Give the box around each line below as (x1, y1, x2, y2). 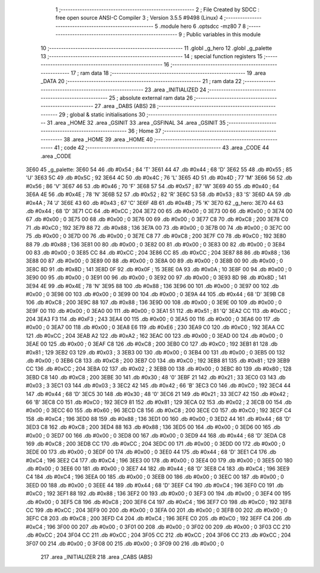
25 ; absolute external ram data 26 (108, 94, 193, 101)
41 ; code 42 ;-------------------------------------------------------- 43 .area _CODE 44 (54, 144, 270, 151)
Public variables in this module (186, 31, 261, 38)
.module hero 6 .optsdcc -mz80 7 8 (159, 23, 246, 30)
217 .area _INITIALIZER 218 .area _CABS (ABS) (40, 553, 153, 561)
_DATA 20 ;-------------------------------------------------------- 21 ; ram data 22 (40, 78, 242, 85)
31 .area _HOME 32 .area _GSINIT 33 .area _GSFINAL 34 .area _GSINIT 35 (46, 119, 226, 126)
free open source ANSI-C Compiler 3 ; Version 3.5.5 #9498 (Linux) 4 (55, 14, 223, 21)
